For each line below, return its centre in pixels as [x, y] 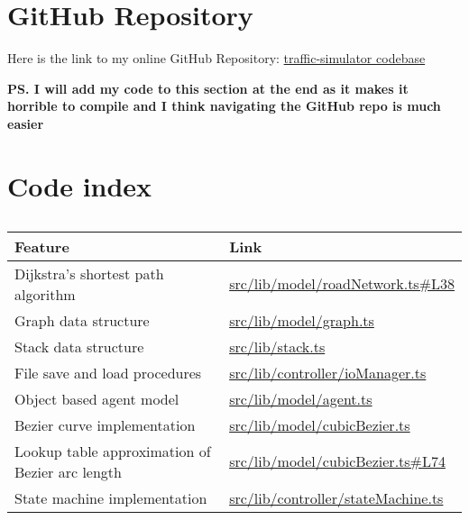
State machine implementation [111, 497]
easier [26, 123]
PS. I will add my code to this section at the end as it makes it [208, 88]
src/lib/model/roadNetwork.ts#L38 [342, 284]
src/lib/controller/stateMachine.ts [336, 497]
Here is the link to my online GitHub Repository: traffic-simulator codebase [216, 58]
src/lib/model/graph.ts [302, 320]
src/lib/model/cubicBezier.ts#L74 [337, 461]
